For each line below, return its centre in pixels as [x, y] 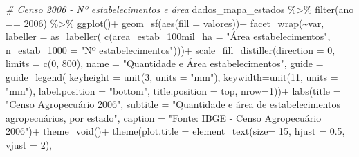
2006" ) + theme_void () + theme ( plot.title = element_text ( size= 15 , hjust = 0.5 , [175, 131]
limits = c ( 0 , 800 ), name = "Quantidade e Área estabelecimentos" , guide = [165, 63]
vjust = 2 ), [29, 144]
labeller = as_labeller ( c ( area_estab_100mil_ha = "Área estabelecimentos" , [168, 36]
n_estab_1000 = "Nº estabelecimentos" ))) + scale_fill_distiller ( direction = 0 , [171, 49]
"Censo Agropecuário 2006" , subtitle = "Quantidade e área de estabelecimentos [173, 104]
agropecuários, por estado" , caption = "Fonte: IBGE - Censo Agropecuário [164, 117]
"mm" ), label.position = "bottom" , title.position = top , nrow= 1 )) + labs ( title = [173, 90]
